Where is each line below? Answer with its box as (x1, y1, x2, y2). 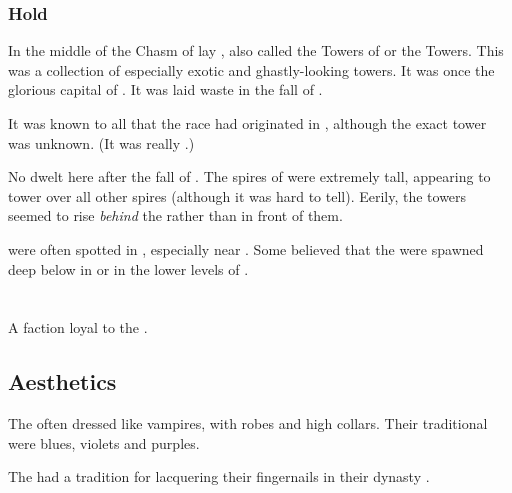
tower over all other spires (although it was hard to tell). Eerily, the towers (8, 185, 467, 206)
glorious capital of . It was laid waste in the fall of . (8, 79, 323, 100)
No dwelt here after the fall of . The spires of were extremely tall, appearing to (8, 166, 491, 187)
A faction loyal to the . (8, 317, 148, 338)
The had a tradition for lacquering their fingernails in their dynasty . (8, 466, 430, 487)
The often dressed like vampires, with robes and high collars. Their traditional (8, 413, 488, 434)
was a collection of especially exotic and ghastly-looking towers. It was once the (8, 59, 495, 80)
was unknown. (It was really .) (8, 132, 195, 153)
